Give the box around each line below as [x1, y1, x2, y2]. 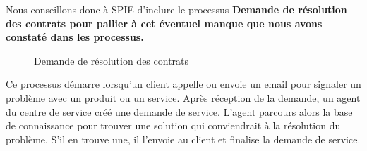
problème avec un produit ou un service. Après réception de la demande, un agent [6, 90, 361, 105]
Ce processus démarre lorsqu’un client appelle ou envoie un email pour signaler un [6, 77, 361, 91]
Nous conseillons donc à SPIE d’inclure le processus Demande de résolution [6, 2, 347, 16]
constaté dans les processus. [6, 29, 144, 44]
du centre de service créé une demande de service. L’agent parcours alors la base [6, 104, 353, 119]
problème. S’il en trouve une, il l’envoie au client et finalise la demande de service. [6, 131, 361, 146]
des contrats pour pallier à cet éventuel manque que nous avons [6, 15, 323, 30]
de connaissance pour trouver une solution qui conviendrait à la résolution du [6, 118, 341, 133]
